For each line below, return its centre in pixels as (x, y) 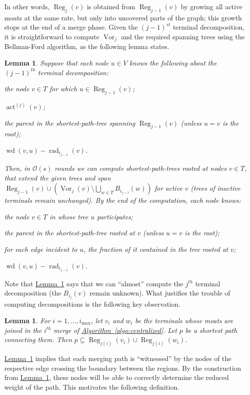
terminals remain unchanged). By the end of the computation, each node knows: (123, 200)
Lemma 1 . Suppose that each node (57, 63)
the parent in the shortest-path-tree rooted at (70, 233)
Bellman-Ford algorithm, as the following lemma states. (87, 46)
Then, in (17, 168)
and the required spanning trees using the (183, 36)
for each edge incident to (41, 249)
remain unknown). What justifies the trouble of (160, 293)
